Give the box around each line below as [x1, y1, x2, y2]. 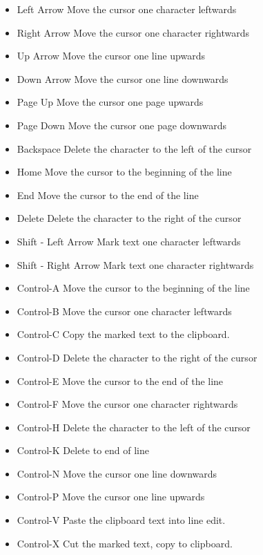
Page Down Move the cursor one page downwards [17, 117, 226, 132]
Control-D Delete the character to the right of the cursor [17, 350, 257, 364]
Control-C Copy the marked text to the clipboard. [17, 327, 230, 341]
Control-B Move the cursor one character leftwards [17, 303, 232, 318]
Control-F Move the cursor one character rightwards [17, 397, 238, 411]
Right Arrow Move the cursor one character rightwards [17, 25, 250, 39]
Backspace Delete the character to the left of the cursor [17, 141, 252, 156]
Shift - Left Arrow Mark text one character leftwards [17, 234, 241, 248]
